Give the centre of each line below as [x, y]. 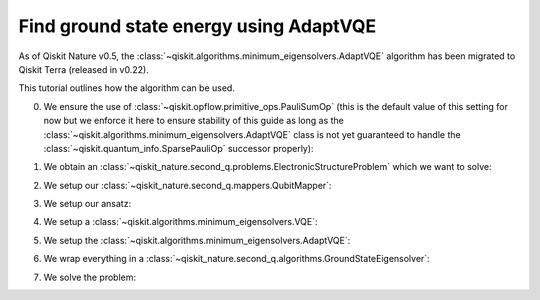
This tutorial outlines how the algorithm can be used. [126, 88]
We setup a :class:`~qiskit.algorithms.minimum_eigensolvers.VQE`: [181, 222]
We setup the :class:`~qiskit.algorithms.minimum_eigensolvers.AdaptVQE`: [197, 240]
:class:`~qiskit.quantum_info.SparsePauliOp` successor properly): [178, 148]
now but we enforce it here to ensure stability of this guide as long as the [194, 121]
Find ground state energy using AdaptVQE [197, 26]
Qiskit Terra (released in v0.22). [83, 69]
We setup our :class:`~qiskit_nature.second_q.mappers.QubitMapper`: [187, 185]
